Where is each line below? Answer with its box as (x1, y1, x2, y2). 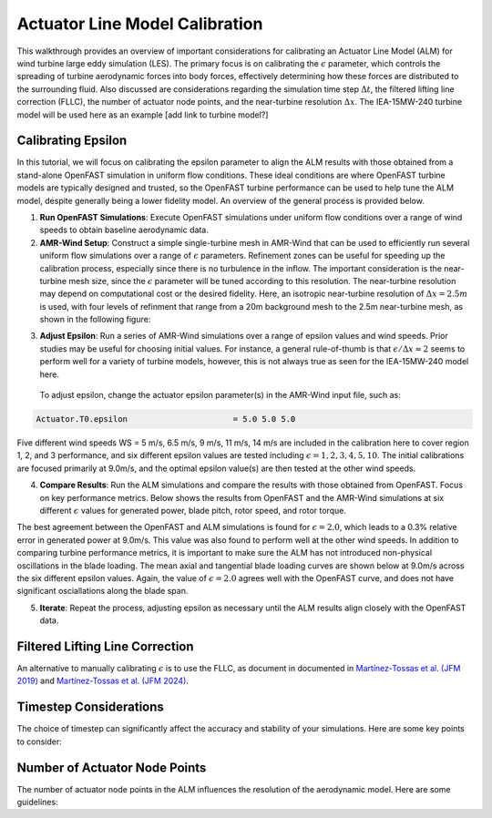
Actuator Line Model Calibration (16, 14, 263, 34)
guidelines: (16, 796, 58, 807)
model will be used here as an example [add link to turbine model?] (16, 109, 269, 120)
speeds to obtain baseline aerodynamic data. (39, 224, 209, 236)
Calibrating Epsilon (16, 133, 128, 148)
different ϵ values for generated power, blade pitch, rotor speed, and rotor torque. (39, 505, 346, 516)
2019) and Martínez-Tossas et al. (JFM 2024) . (16, 675, 189, 687)
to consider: (16, 736, 63, 747)
